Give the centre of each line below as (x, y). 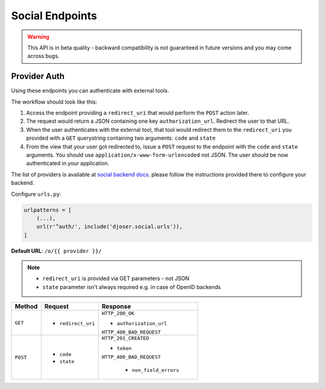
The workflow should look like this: (54, 102)
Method (26, 307)
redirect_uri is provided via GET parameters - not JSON (116, 279)
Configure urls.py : (36, 194)
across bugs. (43, 56)
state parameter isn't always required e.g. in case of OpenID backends (132, 287)
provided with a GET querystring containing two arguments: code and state (121, 138)
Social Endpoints (54, 16)
